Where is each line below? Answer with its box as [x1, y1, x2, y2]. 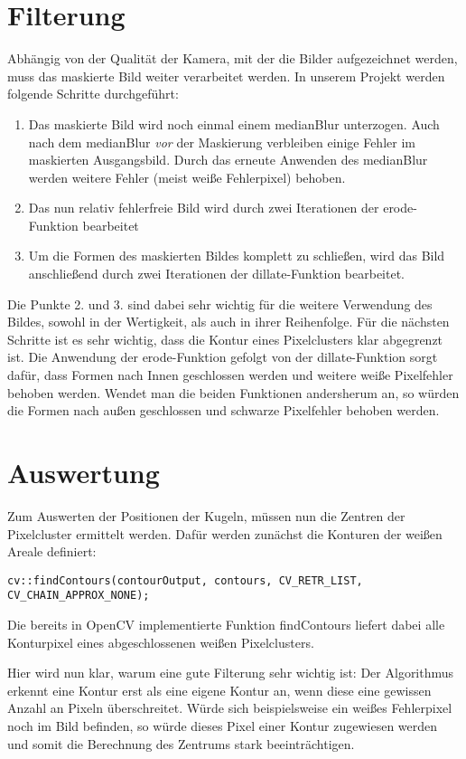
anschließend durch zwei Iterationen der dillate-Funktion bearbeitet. [28, 264, 405, 283]
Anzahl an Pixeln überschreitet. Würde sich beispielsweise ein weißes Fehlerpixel [7, 698, 452, 717]
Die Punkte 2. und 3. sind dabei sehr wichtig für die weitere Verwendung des [7, 294, 433, 313]
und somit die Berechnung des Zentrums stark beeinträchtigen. [7, 734, 355, 753]
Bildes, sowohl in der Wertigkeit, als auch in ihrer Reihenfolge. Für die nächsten [7, 312, 450, 331]
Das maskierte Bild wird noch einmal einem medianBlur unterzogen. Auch [28, 114, 440, 133]
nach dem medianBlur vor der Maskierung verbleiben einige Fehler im [28, 132, 415, 151]
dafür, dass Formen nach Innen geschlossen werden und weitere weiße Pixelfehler [7, 365, 453, 384]
